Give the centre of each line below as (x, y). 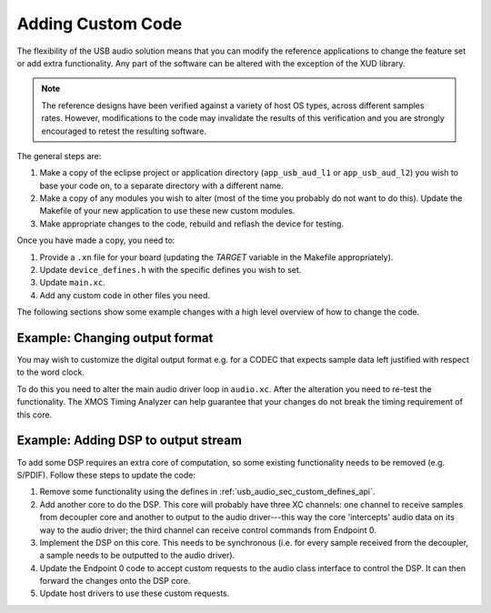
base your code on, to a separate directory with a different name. (161, 186)
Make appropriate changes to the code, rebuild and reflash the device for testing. (192, 224)
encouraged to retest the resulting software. (124, 131)
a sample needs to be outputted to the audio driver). (137, 556)
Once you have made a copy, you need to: (96, 240)
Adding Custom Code (100, 24)
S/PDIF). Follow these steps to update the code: (106, 475)
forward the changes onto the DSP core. (115, 581)
